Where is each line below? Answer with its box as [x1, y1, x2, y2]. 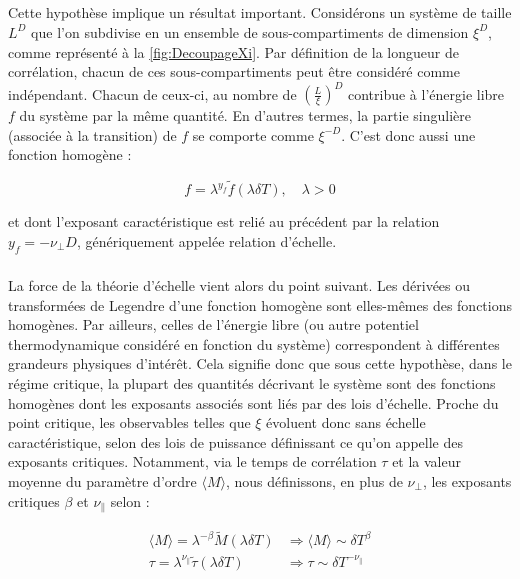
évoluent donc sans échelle [266, 412, 426, 433]
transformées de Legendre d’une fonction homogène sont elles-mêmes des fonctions [8, 294, 513, 315]
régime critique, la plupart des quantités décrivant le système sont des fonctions [8, 372, 496, 393]
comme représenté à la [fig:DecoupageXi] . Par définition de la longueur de [8, 41, 459, 62]
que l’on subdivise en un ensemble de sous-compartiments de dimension [31, 21, 469, 42]
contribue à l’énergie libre [347, 83, 505, 104]
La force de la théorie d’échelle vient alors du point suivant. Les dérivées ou [8, 275, 471, 296]
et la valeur [392, 451, 461, 472]
